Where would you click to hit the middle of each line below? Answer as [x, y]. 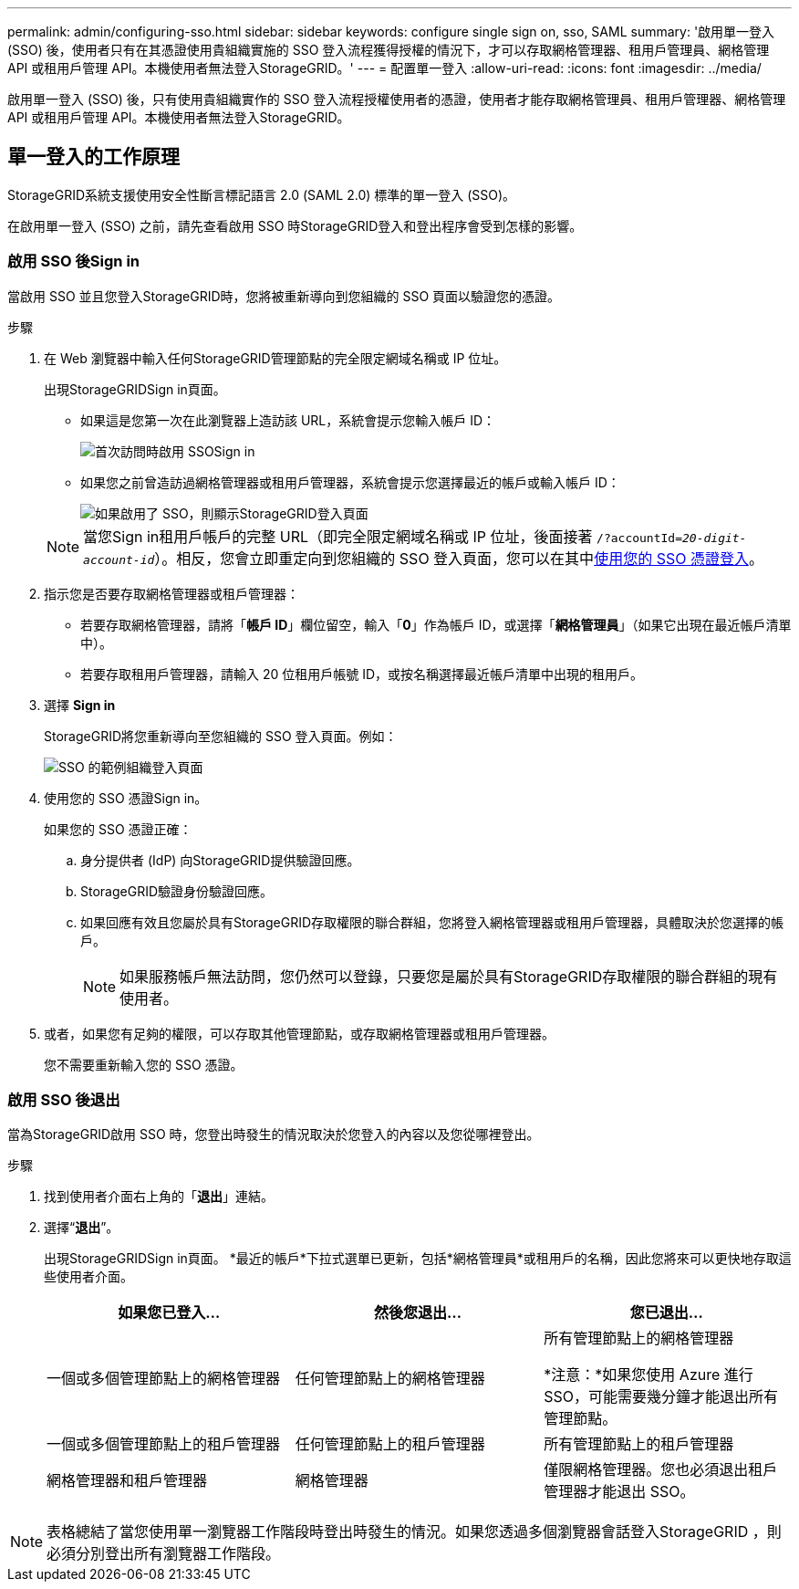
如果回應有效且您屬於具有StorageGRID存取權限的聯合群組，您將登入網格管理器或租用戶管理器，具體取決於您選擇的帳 [432, 922]
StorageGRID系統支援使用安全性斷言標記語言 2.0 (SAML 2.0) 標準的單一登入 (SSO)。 [262, 194]
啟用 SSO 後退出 [64, 1099]
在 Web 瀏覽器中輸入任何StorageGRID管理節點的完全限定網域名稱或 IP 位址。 [275, 358]
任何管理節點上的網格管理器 [390, 1379]
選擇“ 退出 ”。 [82, 1228]
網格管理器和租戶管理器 [127, 1481]
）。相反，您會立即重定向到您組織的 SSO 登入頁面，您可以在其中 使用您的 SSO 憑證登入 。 [459, 558]
